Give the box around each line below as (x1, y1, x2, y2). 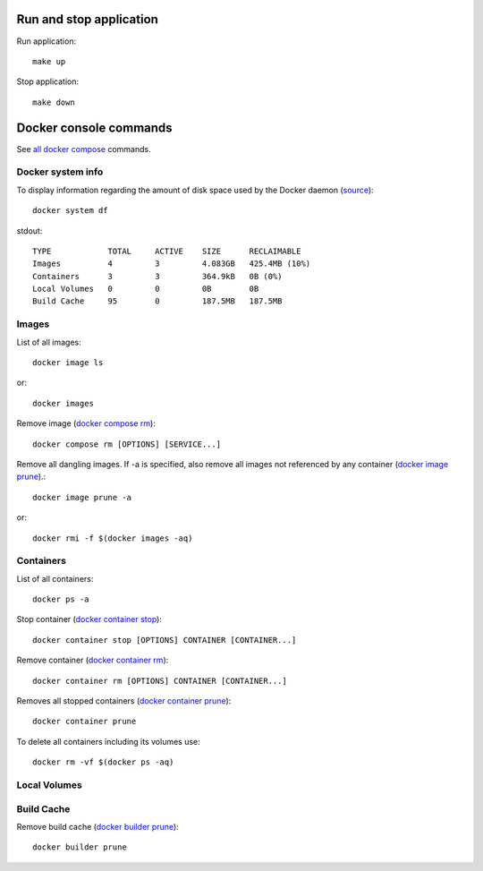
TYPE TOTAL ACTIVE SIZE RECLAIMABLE (32, 246, 301, 256)
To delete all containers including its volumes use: (16, 736, 200, 747)
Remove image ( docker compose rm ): (16, 418, 156, 429)
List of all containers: (16, 573, 94, 584)
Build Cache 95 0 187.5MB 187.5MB (32, 296, 283, 306)
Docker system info (16, 166, 104, 178)
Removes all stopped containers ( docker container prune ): (16, 696, 232, 706)
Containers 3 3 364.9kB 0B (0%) (32, 271, 283, 281)
